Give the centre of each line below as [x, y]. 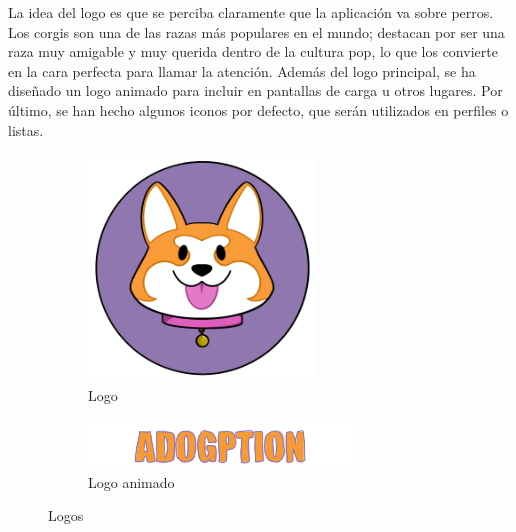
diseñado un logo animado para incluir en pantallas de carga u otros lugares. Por [255, 90]
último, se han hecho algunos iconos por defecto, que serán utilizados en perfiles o [258, 109]
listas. [26, 129]
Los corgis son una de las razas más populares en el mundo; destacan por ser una [256, 31]
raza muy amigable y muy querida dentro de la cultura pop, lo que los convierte [253, 51]
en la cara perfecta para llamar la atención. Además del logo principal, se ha [242, 70]
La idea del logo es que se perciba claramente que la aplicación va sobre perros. [251, 12]
